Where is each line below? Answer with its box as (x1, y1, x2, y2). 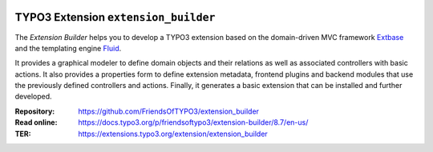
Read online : (14, 118, 58, 127)
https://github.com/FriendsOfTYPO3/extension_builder (78, 106, 260, 116)
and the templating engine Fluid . (14, 43, 122, 53)
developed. (14, 92, 52, 102)
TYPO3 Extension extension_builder (14, 10, 216, 24)
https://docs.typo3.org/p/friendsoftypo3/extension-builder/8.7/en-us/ (78, 118, 309, 127)
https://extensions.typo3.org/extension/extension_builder (78, 129, 268, 138)
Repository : (14, 106, 55, 116)
